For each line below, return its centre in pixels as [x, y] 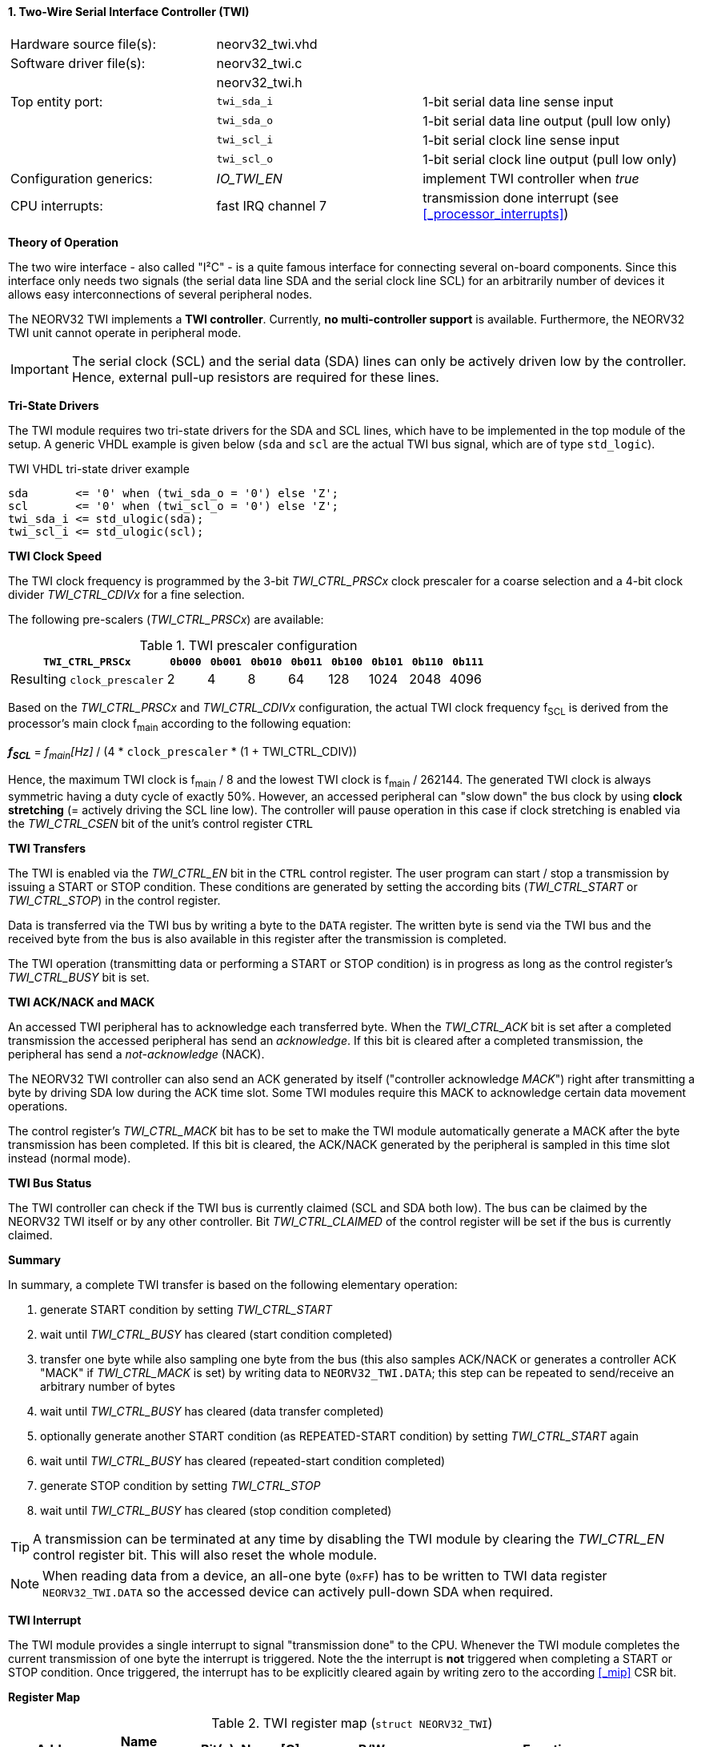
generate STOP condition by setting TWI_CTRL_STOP [180, 1485]
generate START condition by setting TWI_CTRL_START [186, 1309]
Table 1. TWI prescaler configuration [248, 645]
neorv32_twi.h [259, 82]
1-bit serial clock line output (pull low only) [550, 159]
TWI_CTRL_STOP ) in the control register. [114, 900]
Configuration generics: [82, 178]
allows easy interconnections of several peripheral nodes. [160, 294]
